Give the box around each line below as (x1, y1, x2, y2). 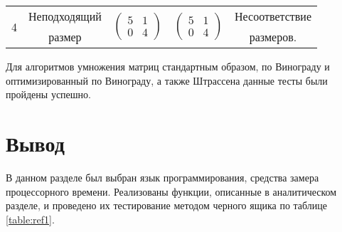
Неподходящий (28, 8, 102, 24)
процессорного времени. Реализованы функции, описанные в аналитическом (6, 184, 337, 199)
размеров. (249, 28, 297, 45)
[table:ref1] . (6, 211, 55, 226)
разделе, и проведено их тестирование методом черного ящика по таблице (6, 198, 328, 213)
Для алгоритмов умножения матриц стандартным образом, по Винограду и (6, 59, 330, 73)
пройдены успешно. (6, 87, 91, 102)
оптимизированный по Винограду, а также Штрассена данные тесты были (6, 73, 328, 88)
